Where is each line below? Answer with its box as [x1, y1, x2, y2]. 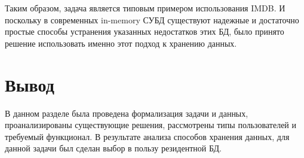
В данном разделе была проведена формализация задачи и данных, [5, 107, 248, 119]
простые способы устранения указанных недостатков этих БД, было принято [5, 25, 284, 38]
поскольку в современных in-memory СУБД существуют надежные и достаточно [5, 13, 299, 26]
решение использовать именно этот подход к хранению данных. [5, 37, 237, 49]
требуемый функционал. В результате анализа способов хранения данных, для [5, 130, 290, 142]
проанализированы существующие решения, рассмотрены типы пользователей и [5, 118, 296, 131]
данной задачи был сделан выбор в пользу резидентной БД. [5, 142, 222, 154]
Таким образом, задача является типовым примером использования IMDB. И [5, 2, 285, 14]
